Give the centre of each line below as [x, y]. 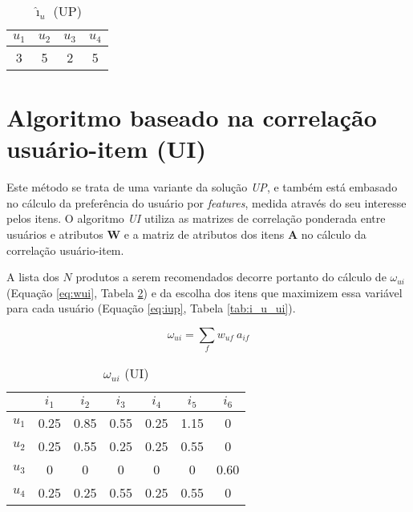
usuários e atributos [55, 234]
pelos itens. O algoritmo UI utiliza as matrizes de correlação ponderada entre [196, 218]
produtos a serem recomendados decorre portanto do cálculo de [231, 277]
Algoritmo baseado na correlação [192, 117]
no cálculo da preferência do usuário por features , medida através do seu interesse [206, 202]
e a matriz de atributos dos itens [204, 234]
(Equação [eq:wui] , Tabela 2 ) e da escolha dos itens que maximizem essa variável [204, 292]
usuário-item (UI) [106, 149]
